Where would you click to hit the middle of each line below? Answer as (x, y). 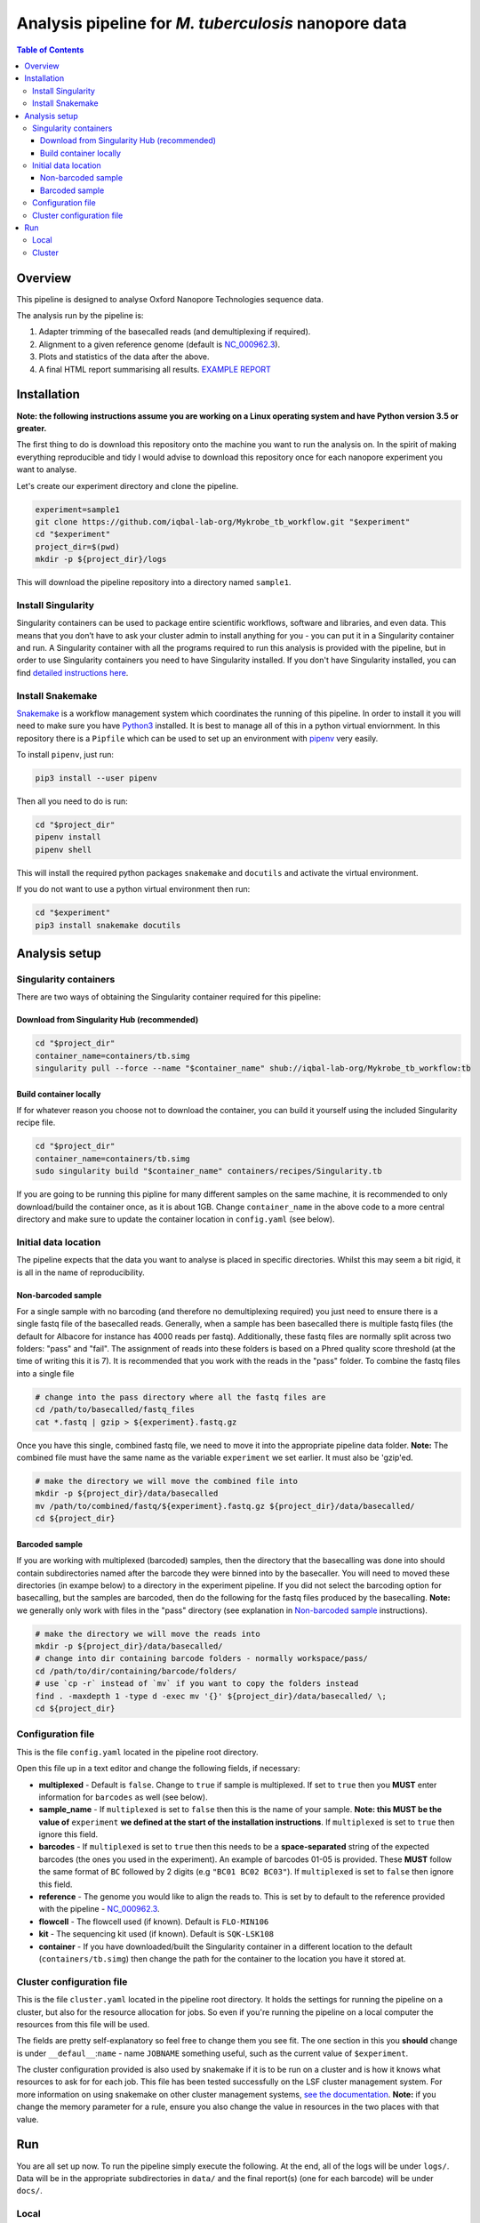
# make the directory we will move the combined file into (166, 1481)
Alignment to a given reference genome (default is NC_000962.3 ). (159, 344)
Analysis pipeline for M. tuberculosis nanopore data (212, 23)
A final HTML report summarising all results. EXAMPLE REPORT (155, 369)
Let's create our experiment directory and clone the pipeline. (128, 486)
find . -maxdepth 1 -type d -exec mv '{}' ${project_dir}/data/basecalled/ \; (211, 1696)
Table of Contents (50, 50)
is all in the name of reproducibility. (81, 1272)
